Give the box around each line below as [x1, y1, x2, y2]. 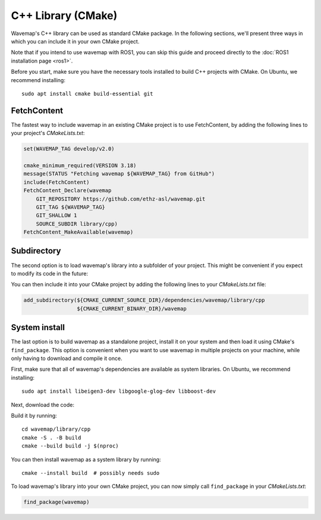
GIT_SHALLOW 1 [36, 212, 77, 219]
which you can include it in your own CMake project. [11, 37, 140, 45]
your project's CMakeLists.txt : [11, 130, 85, 137]
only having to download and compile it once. [11, 355, 122, 362]
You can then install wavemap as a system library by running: [11, 456, 161, 463]
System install [11, 322, 65, 333]
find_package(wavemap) [23, 499, 90, 506]
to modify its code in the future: [11, 270, 89, 277]
